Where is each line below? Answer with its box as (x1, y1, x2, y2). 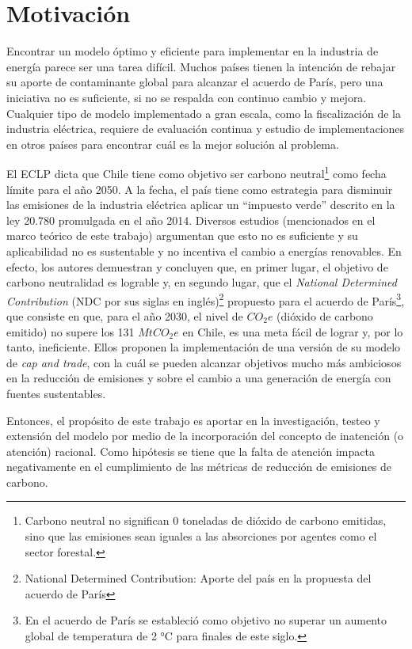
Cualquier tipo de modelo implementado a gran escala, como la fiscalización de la (6, 104, 401, 121)
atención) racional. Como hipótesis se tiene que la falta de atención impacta (6, 442, 375, 459)
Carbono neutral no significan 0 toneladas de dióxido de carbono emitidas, (25, 512, 387, 529)
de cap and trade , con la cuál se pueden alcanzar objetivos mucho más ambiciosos (6, 354, 402, 370)
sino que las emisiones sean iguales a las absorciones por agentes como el (25, 528, 377, 545)
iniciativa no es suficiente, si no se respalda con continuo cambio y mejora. (6, 89, 367, 105)
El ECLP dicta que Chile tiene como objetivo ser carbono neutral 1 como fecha (6, 163, 387, 181)
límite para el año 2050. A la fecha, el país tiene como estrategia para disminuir (6, 180, 393, 197)
